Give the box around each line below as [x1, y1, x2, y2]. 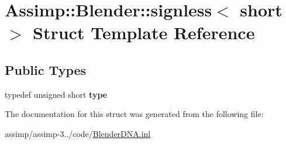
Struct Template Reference [33, 20, 255, 44]
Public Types [5, 60, 87, 78]
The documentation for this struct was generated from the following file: [5, 108, 264, 120]
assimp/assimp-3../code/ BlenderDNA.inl [5, 127, 151, 139]
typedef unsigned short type [5, 88, 108, 100]
